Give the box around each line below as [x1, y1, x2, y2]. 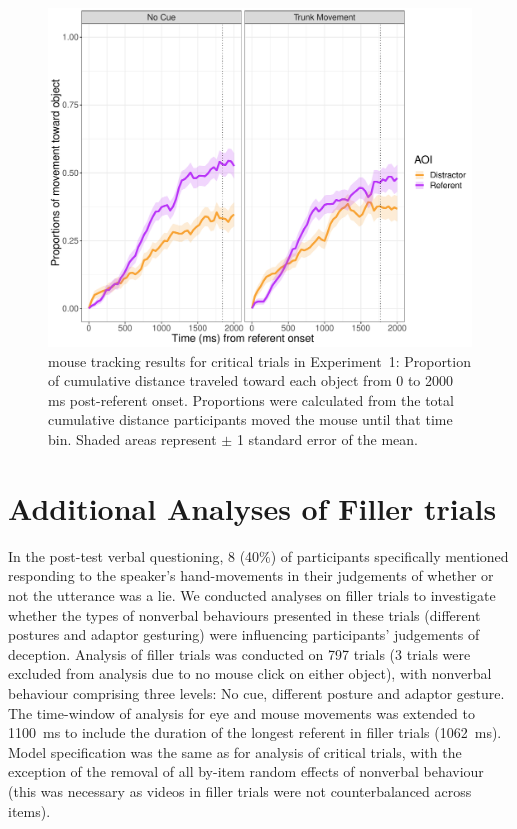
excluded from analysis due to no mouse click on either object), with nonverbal [8, 663, 492, 684]
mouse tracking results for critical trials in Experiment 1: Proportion [48, 350, 471, 371]
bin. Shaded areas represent [48, 429, 217, 450]
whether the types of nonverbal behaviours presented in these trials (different [8, 604, 481, 625]
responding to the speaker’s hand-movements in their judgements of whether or [8, 565, 494, 586]
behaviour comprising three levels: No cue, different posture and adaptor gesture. [8, 682, 505, 703]
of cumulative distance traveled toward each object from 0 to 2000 [48, 370, 453, 391]
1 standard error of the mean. [236, 429, 418, 450]
